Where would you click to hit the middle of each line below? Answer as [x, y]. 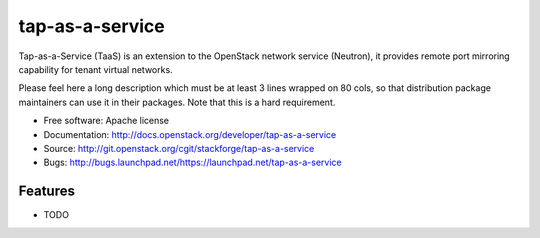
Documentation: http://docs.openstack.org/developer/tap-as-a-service [190, 134]
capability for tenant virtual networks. [96, 69]
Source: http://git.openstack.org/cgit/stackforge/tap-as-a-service [179, 148]
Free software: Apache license [106, 121]
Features [46, 191]
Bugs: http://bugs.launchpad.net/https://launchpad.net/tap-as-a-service [192, 162]
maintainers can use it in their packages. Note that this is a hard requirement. [177, 102]
